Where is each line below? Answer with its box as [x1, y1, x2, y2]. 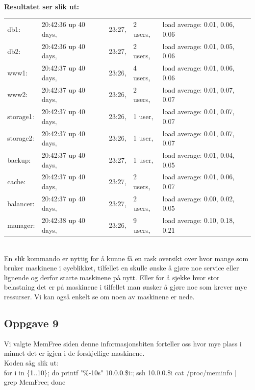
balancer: [7, 198, 35, 208]
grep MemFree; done [4, 377, 66, 387]
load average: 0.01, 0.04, [162, 149, 235, 160]
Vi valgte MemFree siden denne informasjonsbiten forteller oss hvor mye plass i [4, 338, 242, 348]
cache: [7, 176, 25, 187]
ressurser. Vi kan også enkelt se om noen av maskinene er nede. [4, 291, 195, 301]
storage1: [7, 111, 34, 121]
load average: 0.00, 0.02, [162, 193, 235, 203]
